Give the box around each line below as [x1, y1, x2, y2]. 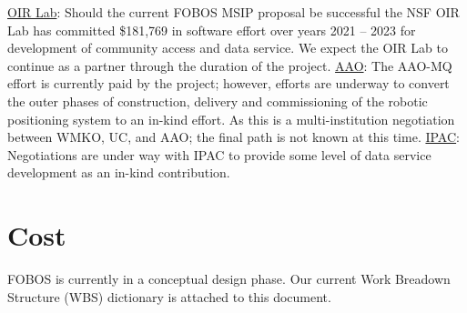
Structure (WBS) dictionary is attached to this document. [7, 287, 331, 306]
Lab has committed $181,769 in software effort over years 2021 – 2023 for [7, 20, 416, 39]
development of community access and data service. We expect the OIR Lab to [7, 38, 448, 57]
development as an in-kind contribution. [7, 163, 230, 182]
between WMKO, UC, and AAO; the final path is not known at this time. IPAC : [7, 127, 460, 146]
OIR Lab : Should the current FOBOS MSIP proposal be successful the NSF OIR [7, 3, 460, 21]
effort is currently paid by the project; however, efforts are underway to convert [7, 74, 450, 93]
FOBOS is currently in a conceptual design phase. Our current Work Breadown [7, 269, 451, 288]
